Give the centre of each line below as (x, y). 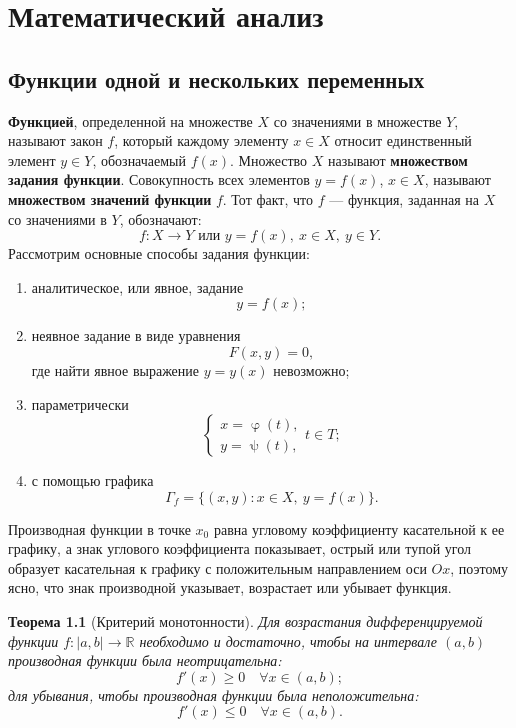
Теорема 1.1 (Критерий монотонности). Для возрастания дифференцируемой (245, 621)
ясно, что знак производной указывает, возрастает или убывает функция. (230, 587)
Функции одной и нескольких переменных (216, 78)
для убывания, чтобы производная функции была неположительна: (213, 694)
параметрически (80, 403)
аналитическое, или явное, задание (137, 286)
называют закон (55, 140)
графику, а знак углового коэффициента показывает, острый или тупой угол (240, 548)
